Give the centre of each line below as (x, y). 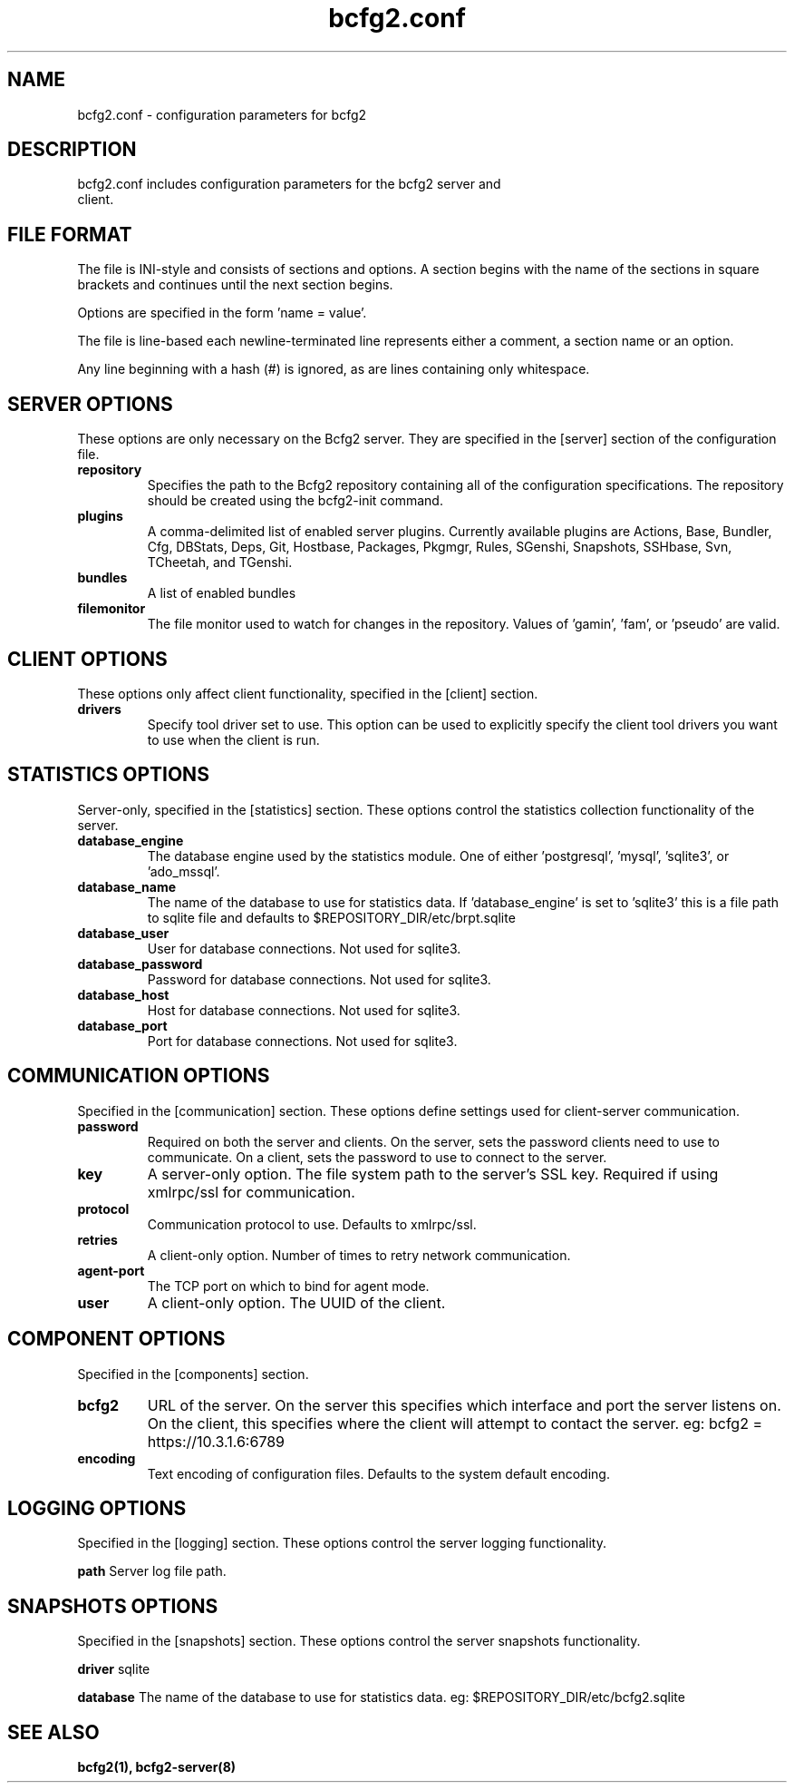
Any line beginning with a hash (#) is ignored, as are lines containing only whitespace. (334, 369)
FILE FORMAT (70, 234)
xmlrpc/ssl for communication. (251, 1192)
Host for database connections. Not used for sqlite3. (304, 1010)
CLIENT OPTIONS (87, 659)
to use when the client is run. (233, 739)
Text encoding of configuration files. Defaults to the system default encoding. (378, 1473)
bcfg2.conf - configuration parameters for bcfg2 (222, 114)
